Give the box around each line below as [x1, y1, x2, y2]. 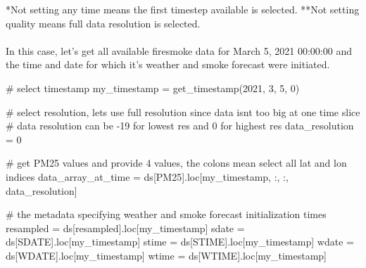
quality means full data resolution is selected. [6, 15, 201, 30]
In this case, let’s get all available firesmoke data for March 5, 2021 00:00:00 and [6, 43, 352, 58]
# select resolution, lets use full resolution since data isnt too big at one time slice [6, 104, 360, 119]
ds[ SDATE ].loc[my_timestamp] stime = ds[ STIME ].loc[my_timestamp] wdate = [6, 234, 354, 249]
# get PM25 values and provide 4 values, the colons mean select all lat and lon [6, 155, 347, 170]
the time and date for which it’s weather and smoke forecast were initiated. [6, 57, 330, 72]
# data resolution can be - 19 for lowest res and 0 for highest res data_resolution [6, 118, 354, 133]
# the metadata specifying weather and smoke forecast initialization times [6, 207, 327, 222]
